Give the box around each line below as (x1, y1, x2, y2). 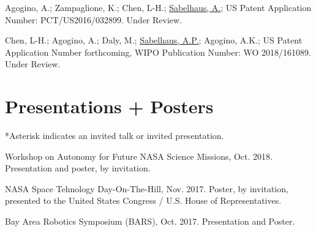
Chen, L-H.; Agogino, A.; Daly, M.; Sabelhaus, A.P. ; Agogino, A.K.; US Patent (5, 34, 303, 47)
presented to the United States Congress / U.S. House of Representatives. (5, 194, 282, 207)
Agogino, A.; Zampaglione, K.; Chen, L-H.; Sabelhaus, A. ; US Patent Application (5, 1, 312, 13)
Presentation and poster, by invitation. (5, 162, 151, 174)
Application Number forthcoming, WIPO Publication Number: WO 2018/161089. (5, 45, 311, 58)
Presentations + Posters (5, 94, 214, 119)
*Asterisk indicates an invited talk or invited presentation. (5, 129, 224, 142)
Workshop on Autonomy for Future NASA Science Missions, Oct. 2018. (5, 149, 273, 162)
